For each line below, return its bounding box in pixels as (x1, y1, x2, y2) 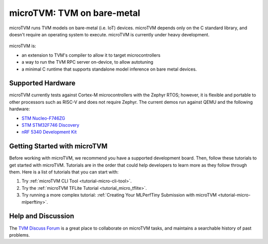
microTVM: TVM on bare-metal (9, 7, 140, 18)
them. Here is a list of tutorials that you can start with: (9, 169, 119, 175)
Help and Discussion (9, 212, 74, 221)
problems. (9, 232, 30, 238)
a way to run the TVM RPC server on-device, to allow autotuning (21, 59, 153, 65)
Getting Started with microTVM (9, 142, 108, 151)
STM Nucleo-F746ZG (21, 115, 66, 121)
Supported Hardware (9, 79, 76, 87)
